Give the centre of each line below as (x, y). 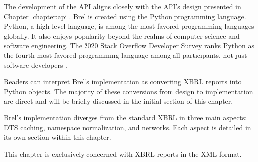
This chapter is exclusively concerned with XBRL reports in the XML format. (123, 153)
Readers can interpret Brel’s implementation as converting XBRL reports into (123, 81)
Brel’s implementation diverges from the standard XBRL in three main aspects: (126, 117)
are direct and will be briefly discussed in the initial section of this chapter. (119, 101)
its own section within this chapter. (58, 137)
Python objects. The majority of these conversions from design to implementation (129, 91)
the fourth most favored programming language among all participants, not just (126, 55)
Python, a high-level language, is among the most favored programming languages (129, 26)
